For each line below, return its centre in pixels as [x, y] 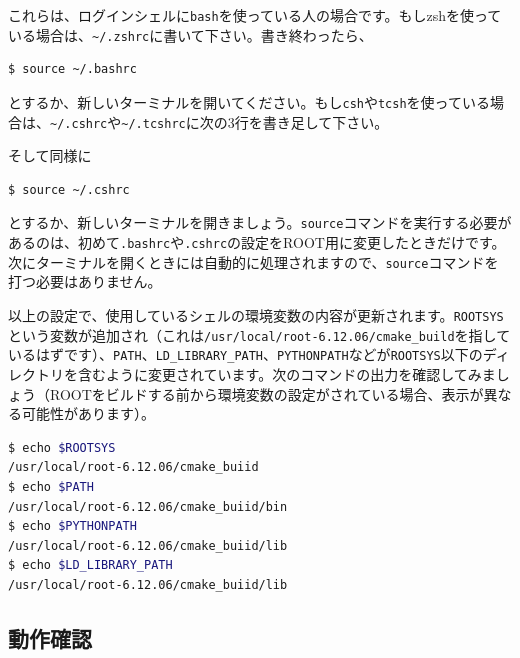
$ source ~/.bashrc [72, 69]
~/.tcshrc [153, 123]
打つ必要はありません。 [85, 281]
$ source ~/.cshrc [69, 189]
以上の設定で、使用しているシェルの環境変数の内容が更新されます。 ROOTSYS [256, 314]
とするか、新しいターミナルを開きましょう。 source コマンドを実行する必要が [260, 222]
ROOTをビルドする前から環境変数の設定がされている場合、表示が [266, 393]
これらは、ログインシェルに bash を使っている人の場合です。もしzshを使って [255, 15]
